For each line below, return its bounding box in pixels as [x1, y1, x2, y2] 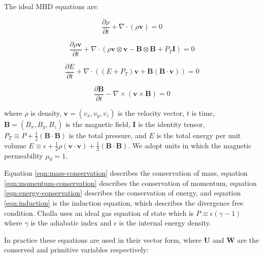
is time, [191, 107, 215, 118]
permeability [4, 150, 43, 160]
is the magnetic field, [65, 118, 130, 129]
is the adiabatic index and [30, 217, 112, 228]
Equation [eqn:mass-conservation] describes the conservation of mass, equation [4, 168, 248, 178]
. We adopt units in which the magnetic [128, 140, 252, 150]
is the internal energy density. [119, 217, 211, 228]
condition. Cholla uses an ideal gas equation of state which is [4, 207, 194, 218]
